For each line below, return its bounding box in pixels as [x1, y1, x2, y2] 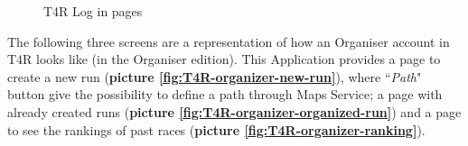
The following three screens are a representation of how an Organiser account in [7, 32, 450, 50]
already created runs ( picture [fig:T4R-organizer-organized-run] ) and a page [7, 102, 462, 121]
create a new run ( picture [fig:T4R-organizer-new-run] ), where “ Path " [7, 67, 422, 86]
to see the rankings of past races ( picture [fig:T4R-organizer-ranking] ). [7, 120, 426, 139]
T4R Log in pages [43, 2, 143, 20]
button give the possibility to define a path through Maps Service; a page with [7, 85, 443, 104]
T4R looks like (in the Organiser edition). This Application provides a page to [7, 50, 441, 68]
